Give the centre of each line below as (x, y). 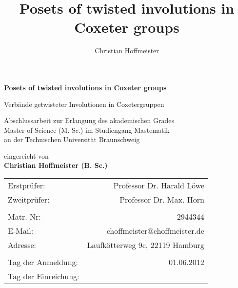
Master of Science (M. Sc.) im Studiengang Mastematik (87, 130)
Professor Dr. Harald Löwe (159, 185)
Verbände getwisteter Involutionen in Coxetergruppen (84, 104)
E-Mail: (21, 231)
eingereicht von (26, 155)
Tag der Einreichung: (44, 276)
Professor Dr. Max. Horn (162, 200)
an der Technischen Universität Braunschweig (72, 139)
